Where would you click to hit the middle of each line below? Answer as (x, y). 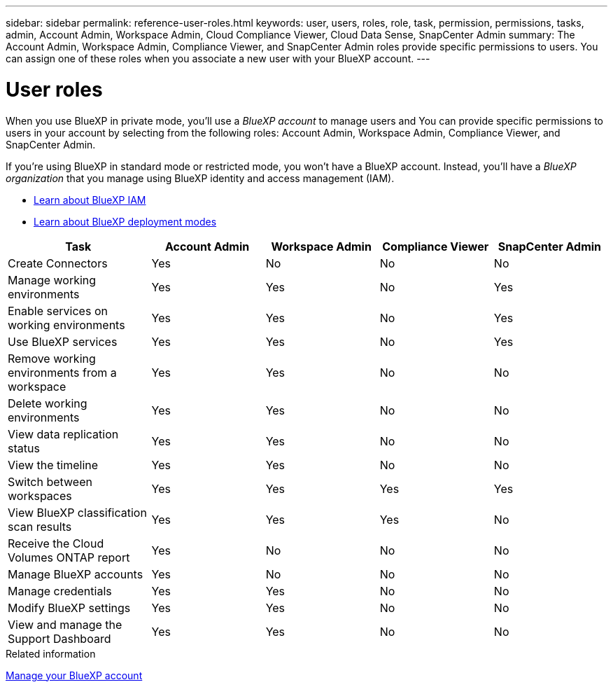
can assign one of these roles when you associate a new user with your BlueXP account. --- (218, 58)
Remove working (52, 358)
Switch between (50, 481)
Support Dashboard (59, 638)
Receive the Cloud (56, 543)
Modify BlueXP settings (69, 608)
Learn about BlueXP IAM (90, 200)
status (24, 448)
